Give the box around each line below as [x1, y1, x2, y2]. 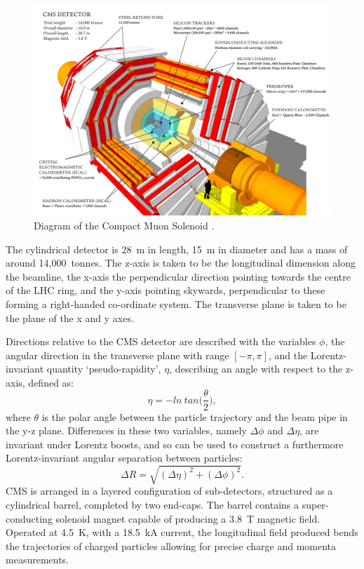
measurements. [6, 552, 69, 567]
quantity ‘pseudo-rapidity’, [46, 361, 161, 376]
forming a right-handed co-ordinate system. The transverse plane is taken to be [6, 296, 346, 311]
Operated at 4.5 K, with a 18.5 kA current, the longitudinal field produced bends [6, 525, 358, 540]
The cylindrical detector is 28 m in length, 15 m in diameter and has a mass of [6, 241, 348, 256]
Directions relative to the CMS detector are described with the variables [6, 334, 316, 349]
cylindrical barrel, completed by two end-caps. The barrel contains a [6, 497, 299, 512]
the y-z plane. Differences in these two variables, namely [6, 423, 247, 438]
